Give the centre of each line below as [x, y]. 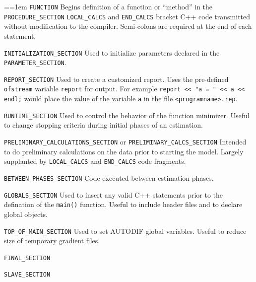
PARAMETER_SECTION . [35, 62]
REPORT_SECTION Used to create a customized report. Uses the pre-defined [116, 79]
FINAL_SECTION [27, 258]
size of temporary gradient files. [52, 241]
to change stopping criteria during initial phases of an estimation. [104, 125]
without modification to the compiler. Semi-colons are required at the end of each [128, 26]
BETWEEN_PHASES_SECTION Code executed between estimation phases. [109, 177]
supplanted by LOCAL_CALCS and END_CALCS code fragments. [95, 161]
